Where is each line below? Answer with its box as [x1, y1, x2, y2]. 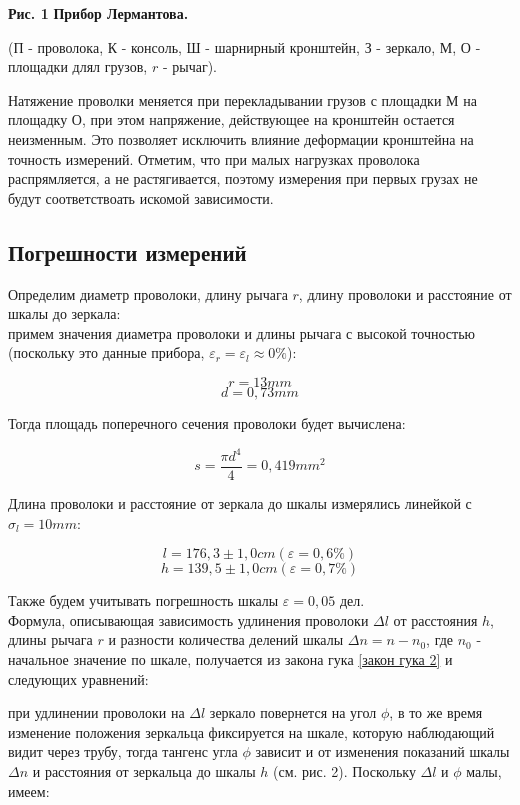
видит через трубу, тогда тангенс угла [8, 741, 238, 762]
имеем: [8, 780, 50, 801]
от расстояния [393, 609, 478, 630]
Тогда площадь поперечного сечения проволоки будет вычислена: [8, 412, 406, 433]
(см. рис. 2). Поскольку [273, 761, 416, 782]
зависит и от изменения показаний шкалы [255, 741, 510, 762]
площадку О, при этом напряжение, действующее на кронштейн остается [8, 109, 455, 130]
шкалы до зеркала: [8, 303, 121, 324]
